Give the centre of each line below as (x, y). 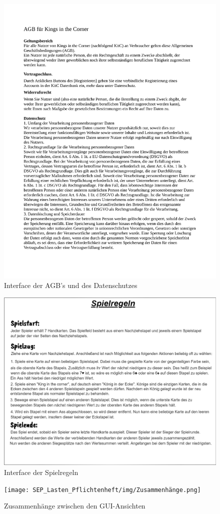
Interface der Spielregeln (41, 472)
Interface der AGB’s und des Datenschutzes (71, 285)
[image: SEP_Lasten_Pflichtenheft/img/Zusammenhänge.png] (102, 490)
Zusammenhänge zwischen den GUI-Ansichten (75, 506)
